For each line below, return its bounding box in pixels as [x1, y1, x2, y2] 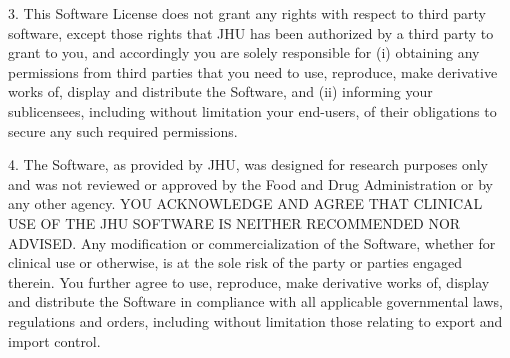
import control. [8, 330, 101, 351]
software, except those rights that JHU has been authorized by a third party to [8, 22, 494, 43]
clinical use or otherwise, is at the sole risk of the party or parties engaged [8, 252, 463, 273]
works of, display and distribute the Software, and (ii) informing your [8, 81, 433, 102]
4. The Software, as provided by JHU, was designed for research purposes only [8, 154, 488, 175]
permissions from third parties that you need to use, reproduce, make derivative [8, 61, 498, 82]
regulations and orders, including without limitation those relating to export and [8, 310, 503, 331]
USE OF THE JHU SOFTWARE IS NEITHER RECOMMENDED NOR [8, 212, 461, 233]
